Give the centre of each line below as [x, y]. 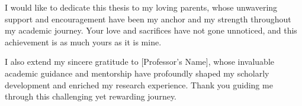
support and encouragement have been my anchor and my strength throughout [148, 19]
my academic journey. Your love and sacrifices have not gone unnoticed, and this [151, 30]
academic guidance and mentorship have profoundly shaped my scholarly [137, 73]
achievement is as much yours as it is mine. [83, 42]
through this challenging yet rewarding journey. [91, 96]
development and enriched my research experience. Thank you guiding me [139, 85]
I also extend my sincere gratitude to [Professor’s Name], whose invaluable [139, 62]
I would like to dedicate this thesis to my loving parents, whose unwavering [141, 7]
